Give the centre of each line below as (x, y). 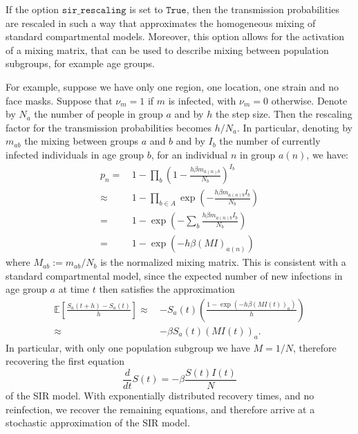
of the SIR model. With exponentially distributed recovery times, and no (160, 396)
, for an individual (189, 154)
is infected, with (202, 100)
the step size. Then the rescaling (284, 114)
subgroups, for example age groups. (80, 63)
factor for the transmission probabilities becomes (109, 127)
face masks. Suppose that (59, 100)
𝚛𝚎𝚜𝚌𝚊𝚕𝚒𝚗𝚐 (103, 10)
